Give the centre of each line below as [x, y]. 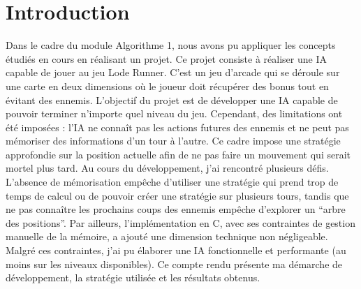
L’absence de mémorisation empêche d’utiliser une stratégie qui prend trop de [172, 182]
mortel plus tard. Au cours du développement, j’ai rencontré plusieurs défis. [167, 168]
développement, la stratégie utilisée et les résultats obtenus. [133, 277]
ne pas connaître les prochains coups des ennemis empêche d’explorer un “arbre [176, 209]
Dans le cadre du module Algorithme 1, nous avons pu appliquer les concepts [171, 45]
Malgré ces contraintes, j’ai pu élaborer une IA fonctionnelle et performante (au [176, 250]
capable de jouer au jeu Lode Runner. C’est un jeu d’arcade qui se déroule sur [173, 72]
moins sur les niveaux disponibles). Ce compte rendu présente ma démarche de [174, 264]
